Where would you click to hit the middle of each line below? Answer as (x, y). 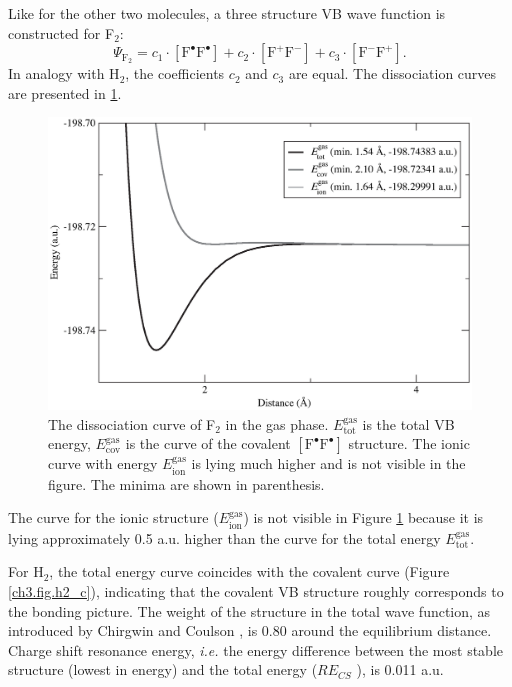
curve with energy (103, 463)
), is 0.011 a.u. (400, 669)
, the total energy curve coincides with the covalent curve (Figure (249, 571)
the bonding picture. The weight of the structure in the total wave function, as (249, 610)
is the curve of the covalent (208, 443)
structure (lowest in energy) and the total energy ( (163, 669)
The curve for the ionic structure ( (113, 517)
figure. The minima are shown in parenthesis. (186, 483)
